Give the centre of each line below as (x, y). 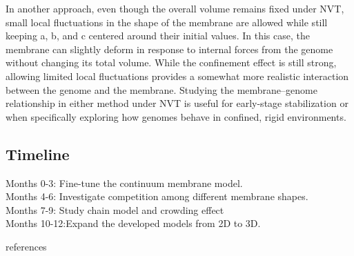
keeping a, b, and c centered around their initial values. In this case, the (158, 36)
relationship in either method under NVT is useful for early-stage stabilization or (177, 103)
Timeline (38, 154)
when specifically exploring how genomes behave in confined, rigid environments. (176, 116)
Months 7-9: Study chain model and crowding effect (115, 209)
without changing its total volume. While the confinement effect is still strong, (171, 62)
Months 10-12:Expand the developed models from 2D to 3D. (133, 223)
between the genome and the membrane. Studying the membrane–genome (161, 89)
